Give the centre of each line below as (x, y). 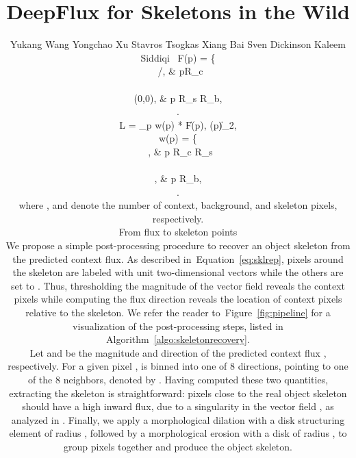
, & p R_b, (178, 178)
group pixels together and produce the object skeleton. (178, 446)
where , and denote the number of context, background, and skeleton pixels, (178, 205)
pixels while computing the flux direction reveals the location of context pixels (178, 299)
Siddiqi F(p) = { (178, 57)
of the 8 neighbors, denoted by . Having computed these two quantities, (178, 379)
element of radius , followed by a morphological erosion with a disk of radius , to (178, 433)
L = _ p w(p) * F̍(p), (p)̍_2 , (178, 124)
